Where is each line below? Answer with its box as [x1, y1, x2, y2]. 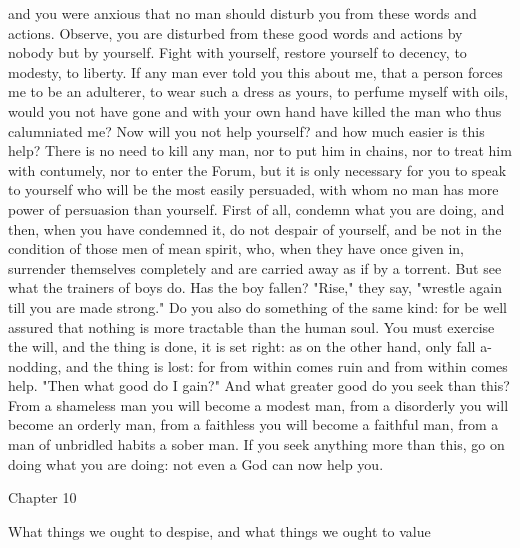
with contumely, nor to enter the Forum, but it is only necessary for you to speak [8, 159, 507, 180]
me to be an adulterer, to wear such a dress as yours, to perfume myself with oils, [8, 81, 509, 102]
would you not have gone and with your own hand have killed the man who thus [8, 100, 502, 121]
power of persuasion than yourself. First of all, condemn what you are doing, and [8, 198, 505, 219]
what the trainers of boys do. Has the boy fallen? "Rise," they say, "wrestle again [8, 277, 503, 298]
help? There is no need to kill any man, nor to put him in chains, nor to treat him [8, 140, 512, 161]
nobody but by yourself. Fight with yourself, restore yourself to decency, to [8, 42, 467, 63]
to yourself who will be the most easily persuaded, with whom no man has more [8, 179, 499, 200]
